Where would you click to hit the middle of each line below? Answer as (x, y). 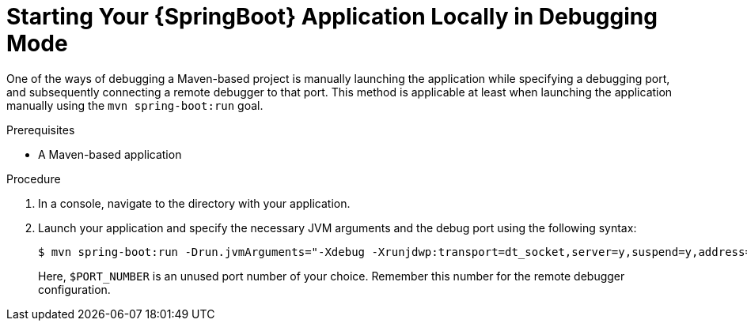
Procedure (34, 179)
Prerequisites (41, 130)
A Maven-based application (110, 154)
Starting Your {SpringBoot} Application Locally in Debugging (332, 17)
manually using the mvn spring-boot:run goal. (135, 105)
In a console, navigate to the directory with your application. (194, 203)
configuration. (74, 289)
